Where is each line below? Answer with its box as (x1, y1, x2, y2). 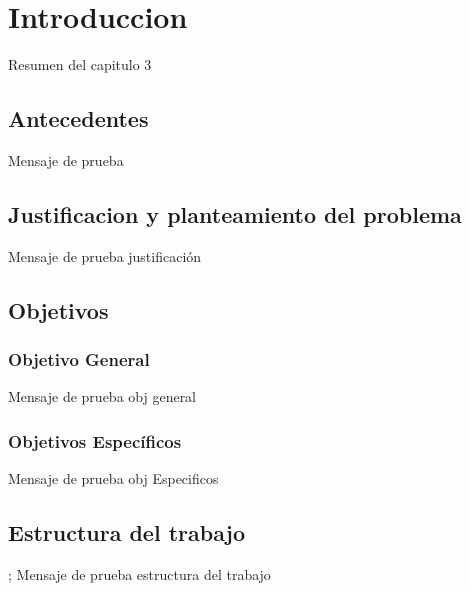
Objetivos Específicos (8, 428, 182, 453)
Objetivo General (8, 347, 150, 372)
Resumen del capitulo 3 (8, 54, 152, 75)
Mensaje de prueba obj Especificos (8, 468, 219, 489)
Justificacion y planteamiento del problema (8, 198, 462, 229)
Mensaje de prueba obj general (8, 386, 197, 407)
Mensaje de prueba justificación (8, 245, 202, 266)
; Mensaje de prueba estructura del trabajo (8, 563, 271, 584)
